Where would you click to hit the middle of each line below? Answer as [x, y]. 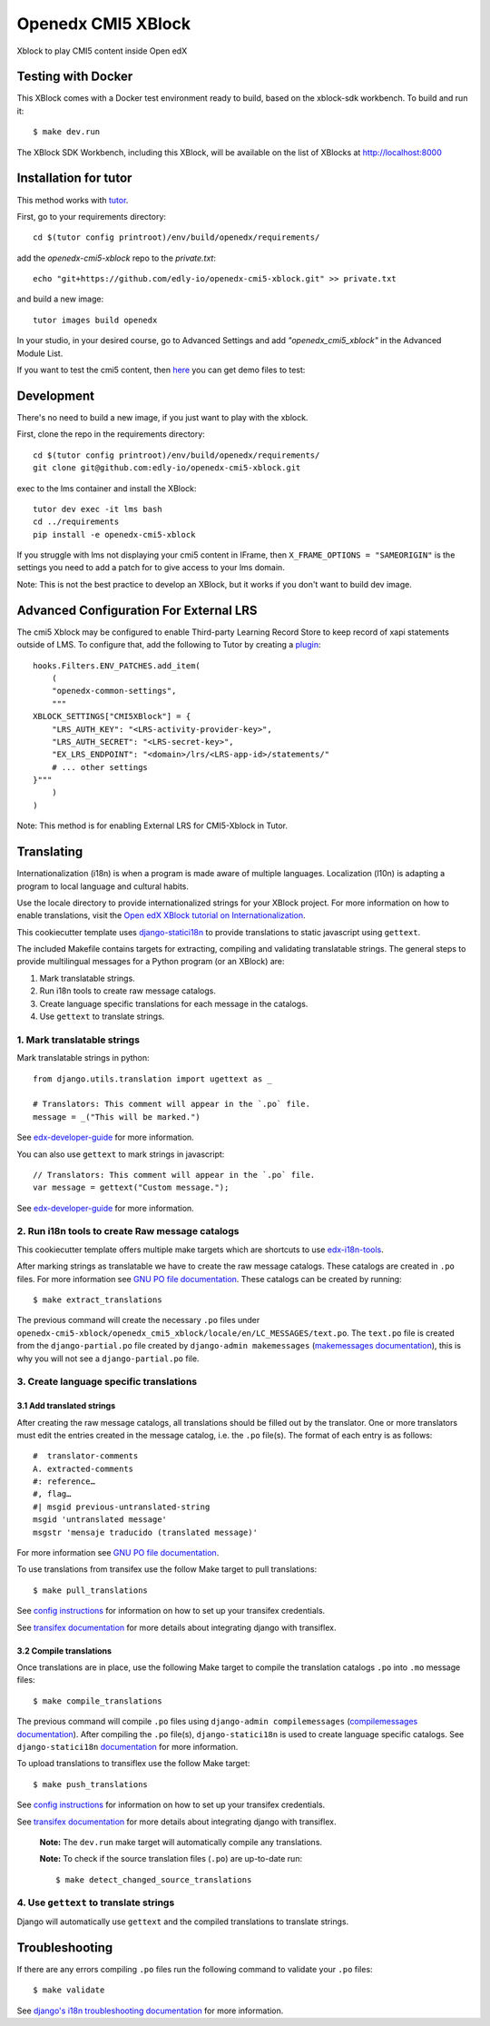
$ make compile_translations [98, 1701]
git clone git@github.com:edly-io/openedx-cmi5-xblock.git [167, 468]
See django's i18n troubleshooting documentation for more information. [150, 2011]
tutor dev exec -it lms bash [98, 509]
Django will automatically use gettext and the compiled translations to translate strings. [183, 1922]
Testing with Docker [75, 77]
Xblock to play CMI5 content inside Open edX [102, 51]
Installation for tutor [74, 178]
